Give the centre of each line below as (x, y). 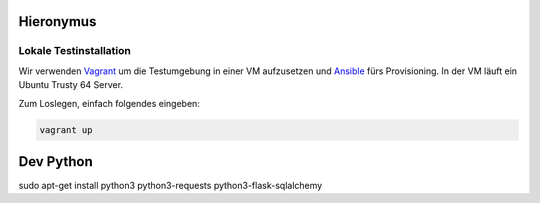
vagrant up (66, 129)
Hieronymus (57, 21)
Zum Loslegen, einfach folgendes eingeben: (109, 103)
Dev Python (56, 161)
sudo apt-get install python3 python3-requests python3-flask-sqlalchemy (170, 186)
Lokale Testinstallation (75, 51)
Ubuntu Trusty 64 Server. (71, 85)
